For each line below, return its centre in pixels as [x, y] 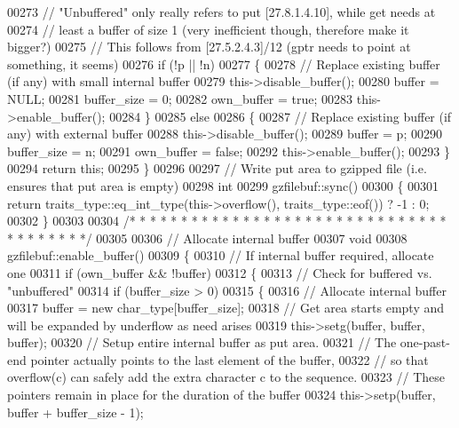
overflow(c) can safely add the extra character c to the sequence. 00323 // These [226, 377]
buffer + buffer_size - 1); [75, 412]
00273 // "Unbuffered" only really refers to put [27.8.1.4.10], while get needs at [222, 12]
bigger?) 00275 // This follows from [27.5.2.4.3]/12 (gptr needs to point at [209, 47]
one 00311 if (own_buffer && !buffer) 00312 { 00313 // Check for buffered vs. [220, 272]
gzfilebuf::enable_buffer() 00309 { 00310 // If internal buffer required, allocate [221, 255]
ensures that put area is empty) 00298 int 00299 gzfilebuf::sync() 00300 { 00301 [223, 185]
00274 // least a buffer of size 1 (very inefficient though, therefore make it [208, 29]
